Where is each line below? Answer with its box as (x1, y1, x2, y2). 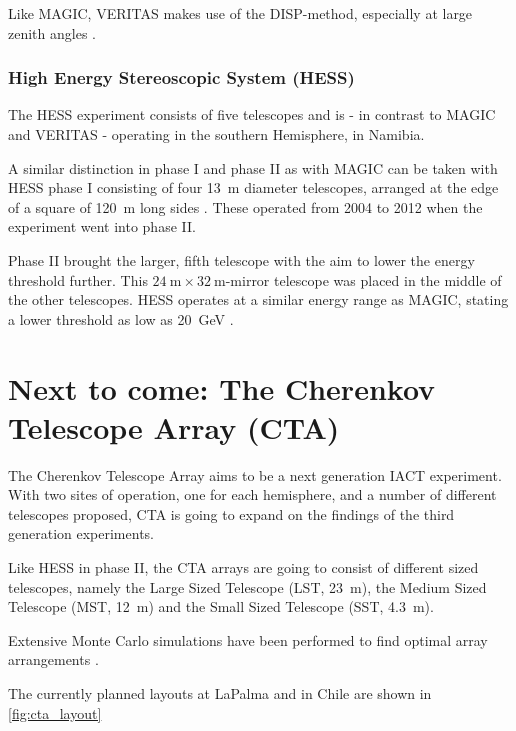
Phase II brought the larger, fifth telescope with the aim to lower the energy (8, 249, 475, 270)
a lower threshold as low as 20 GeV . (8, 308, 234, 329)
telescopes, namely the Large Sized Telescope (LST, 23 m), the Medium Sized (8, 576, 487, 597)
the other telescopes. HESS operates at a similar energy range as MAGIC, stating (8, 289, 509, 310)
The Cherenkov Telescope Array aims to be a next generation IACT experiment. (8, 464, 502, 485)
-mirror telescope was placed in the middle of (225, 269, 502, 290)
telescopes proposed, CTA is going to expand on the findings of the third (8, 503, 455, 524)
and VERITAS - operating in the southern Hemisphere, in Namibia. (8, 124, 425, 144)
